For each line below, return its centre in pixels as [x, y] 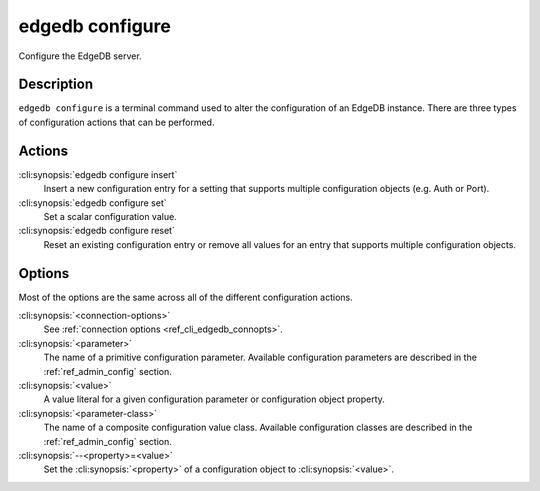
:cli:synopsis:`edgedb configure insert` [98, 174]
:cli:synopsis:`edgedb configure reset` [96, 231]
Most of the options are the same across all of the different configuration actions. [186, 297]
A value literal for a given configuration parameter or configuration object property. [214, 399]
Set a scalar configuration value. [110, 216]
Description [56, 84]
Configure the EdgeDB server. [80, 56]
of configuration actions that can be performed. [116, 122]
